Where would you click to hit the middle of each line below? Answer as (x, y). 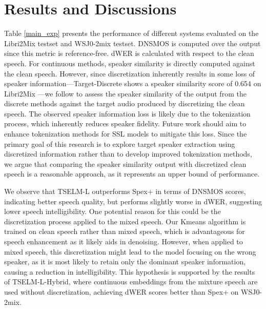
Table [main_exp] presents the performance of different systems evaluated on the (131, 33)
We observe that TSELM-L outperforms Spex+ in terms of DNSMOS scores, (125, 191)
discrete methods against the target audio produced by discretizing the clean (125, 103)
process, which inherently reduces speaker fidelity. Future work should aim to (125, 123)
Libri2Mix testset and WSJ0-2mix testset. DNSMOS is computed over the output (132, 43)
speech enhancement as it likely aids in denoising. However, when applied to (124, 241)
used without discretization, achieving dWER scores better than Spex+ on (121, 291)
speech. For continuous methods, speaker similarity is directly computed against (130, 63)
